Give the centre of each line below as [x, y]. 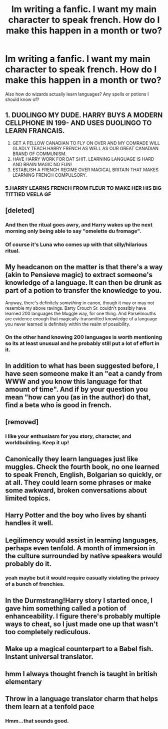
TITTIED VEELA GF [28, 194]
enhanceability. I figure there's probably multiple [83, 616]
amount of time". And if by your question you [77, 389]
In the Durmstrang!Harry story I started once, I [79, 600]
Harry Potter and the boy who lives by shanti [76, 515]
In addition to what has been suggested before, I [82, 366]
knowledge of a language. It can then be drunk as [83, 283]
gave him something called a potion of [66, 608]
